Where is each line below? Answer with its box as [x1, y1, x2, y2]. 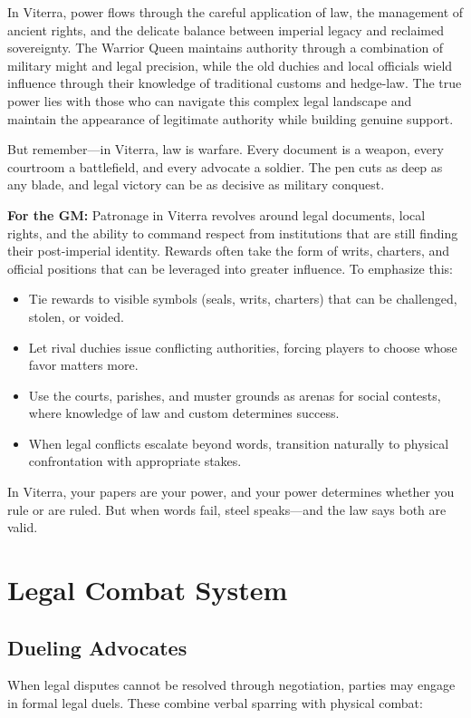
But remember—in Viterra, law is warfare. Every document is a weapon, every [7, 140, 444, 159]
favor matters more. [28, 355, 139, 374]
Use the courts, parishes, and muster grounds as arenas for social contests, [28, 385, 441, 404]
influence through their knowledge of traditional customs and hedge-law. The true [7, 73, 462, 92]
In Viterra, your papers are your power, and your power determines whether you [7, 482, 455, 501]
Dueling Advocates [7, 633, 187, 661]
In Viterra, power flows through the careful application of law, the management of [7, 3, 464, 21]
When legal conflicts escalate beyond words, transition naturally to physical [28, 433, 449, 452]
